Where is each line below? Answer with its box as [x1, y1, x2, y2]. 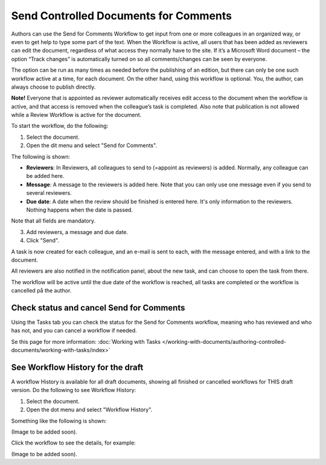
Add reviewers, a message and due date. [26, 228, 129, 235]
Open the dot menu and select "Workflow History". [26, 406, 153, 413]
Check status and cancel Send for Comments [11, 302, 185, 313]
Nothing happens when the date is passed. [26, 206, 133, 214]
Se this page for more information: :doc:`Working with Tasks [11, 338, 161, 345]
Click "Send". [26, 237, 60, 244]
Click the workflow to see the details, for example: [11, 439, 136, 446]
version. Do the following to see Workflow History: [11, 387, 136, 394]
